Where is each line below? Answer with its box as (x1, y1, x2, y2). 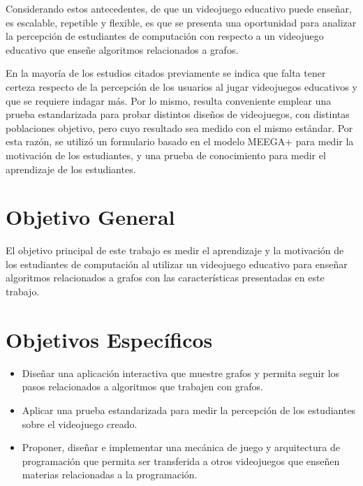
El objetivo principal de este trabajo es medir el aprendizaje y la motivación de (6, 243, 344, 258)
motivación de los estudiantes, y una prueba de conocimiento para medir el (6, 147, 326, 162)
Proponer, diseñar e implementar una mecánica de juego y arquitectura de (22, 440, 340, 455)
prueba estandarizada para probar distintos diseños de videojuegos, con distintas (6, 107, 350, 121)
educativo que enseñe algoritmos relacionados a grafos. (6, 42, 239, 57)
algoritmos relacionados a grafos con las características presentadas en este (6, 270, 325, 285)
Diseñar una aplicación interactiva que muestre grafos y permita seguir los (22, 365, 340, 380)
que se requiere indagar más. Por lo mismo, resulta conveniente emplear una (6, 93, 332, 108)
